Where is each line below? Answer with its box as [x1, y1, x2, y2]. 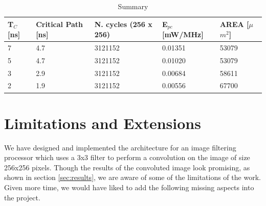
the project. [4, 192, 40, 202]
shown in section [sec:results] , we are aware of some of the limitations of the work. [4, 172, 261, 183]
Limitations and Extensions [4, 112, 201, 133]
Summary [118, 1, 148, 11]
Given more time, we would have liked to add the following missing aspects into [4, 182, 254, 193]
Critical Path [36, 19, 83, 30]
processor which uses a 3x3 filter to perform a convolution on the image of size [4, 152, 250, 163]
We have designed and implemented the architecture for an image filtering [4, 142, 236, 152]
